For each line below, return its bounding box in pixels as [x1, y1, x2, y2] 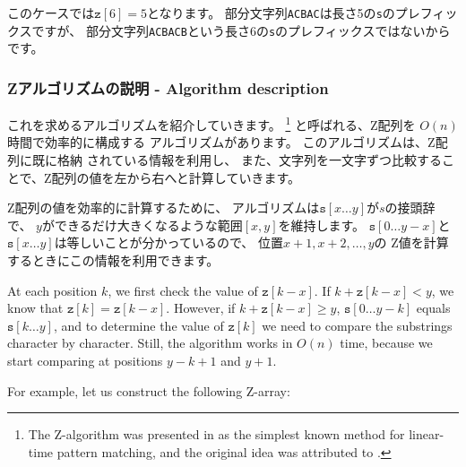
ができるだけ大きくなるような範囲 [41, 215, 243, 234]
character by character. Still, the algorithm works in [7, 333, 293, 352]
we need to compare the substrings [262, 316, 453, 334]
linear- [409, 425, 444, 444]
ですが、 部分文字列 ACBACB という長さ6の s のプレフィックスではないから [31, 21, 451, 39]
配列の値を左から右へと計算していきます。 [51, 168, 301, 186]
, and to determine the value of [53, 316, 224, 334]
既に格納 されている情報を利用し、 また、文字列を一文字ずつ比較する [31, 150, 442, 169]
